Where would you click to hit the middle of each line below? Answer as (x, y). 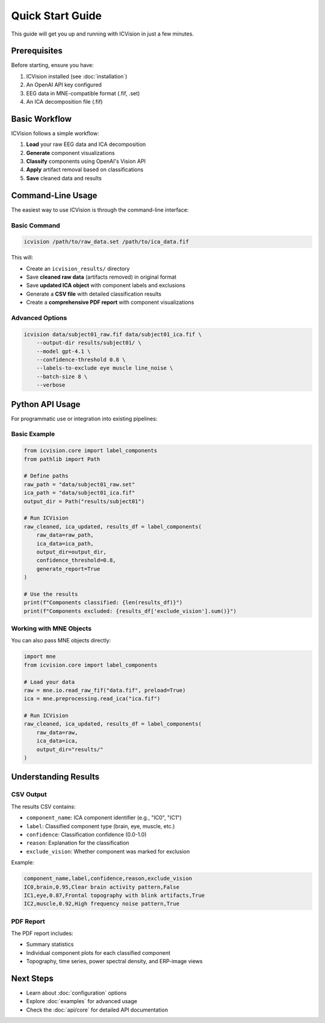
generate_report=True (68, 569)
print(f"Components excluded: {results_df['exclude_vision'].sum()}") (130, 611)
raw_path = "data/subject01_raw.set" (79, 484)
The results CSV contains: (43, 806)
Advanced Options (39, 318)
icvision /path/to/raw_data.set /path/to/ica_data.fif (106, 242)
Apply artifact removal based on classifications (85, 169)
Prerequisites (37, 51)
